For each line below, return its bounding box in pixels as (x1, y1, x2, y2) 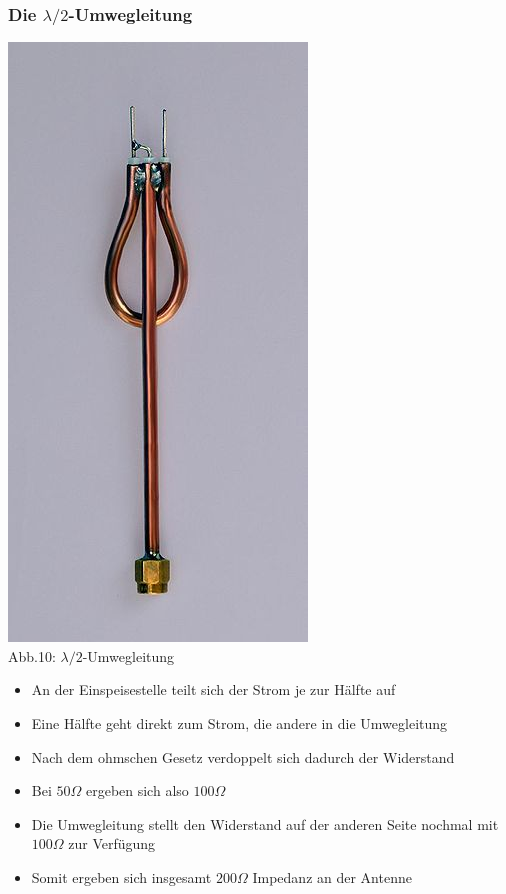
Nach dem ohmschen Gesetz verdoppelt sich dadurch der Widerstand (31, 746, 455, 767)
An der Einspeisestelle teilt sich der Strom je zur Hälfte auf (31, 679, 396, 700)
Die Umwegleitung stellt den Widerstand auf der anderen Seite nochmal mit (31, 813, 499, 834)
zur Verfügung (68, 833, 156, 854)
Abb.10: (8, 645, 56, 666)
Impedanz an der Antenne (252, 867, 412, 888)
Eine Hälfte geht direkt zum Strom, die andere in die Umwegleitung (31, 713, 448, 734)
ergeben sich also (85, 780, 189, 801)
